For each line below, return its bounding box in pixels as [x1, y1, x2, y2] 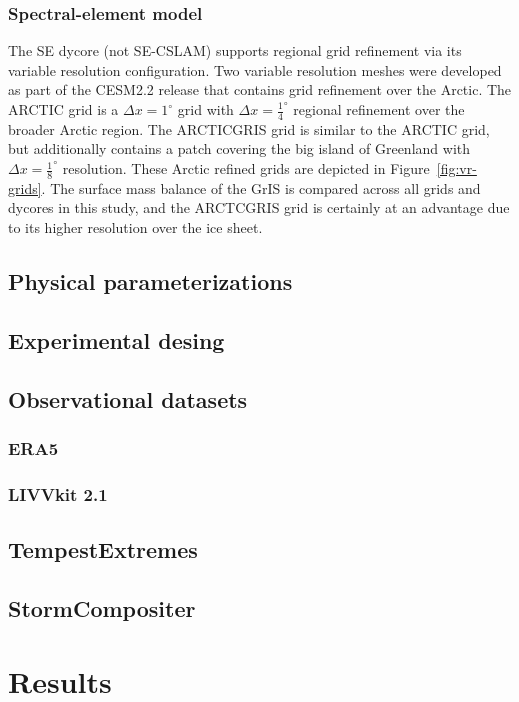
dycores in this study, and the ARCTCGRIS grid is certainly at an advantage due [8, 197, 510, 218]
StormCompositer [8, 592, 196, 623]
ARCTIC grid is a [8, 99, 119, 119]
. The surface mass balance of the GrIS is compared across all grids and [41, 177, 481, 198]
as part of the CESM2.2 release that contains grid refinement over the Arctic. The [8, 79, 512, 100]
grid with [177, 99, 234, 119]
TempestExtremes [8, 534, 198, 565]
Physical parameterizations [8, 266, 293, 297]
